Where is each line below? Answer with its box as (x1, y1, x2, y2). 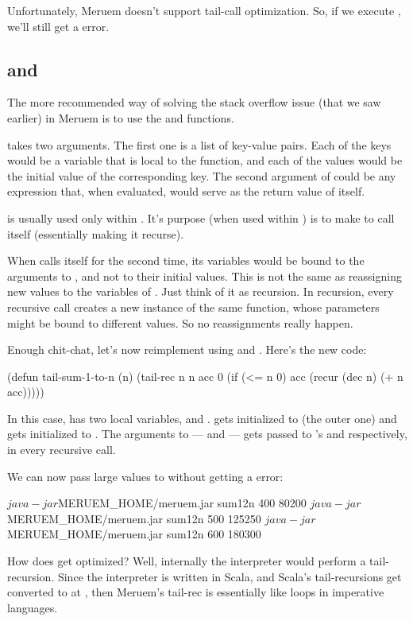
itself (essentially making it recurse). (7, 225, 184, 242)
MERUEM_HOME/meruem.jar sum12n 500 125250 (7, 510, 261, 526)
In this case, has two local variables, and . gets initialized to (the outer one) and (7, 409, 397, 426)
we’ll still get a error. (7, 17, 110, 34)
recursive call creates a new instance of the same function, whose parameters (7, 298, 380, 315)
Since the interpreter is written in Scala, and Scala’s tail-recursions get (57, 568, 402, 584)
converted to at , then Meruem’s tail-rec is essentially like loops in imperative (7, 584, 384, 600)
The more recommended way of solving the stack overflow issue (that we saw (7, 94, 381, 111)
